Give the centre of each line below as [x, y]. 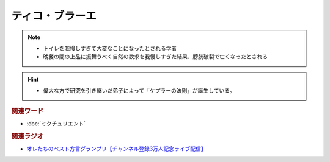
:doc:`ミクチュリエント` [56, 123]
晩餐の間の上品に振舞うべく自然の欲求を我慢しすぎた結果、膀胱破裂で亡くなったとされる [156, 57]
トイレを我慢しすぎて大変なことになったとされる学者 [110, 48]
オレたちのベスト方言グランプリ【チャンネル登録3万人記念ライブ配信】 [117, 149]
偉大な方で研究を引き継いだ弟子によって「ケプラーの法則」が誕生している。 [139, 91]
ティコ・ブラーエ [54, 16]
